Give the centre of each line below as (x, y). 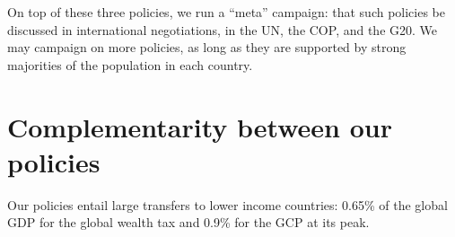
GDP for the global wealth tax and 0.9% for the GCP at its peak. (188, 222)
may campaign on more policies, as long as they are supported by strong (207, 47)
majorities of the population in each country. (130, 64)
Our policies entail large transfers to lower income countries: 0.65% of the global (227, 204)
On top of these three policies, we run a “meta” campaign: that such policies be (227, 12)
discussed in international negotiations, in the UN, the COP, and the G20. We (223, 29)
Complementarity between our (200, 126)
